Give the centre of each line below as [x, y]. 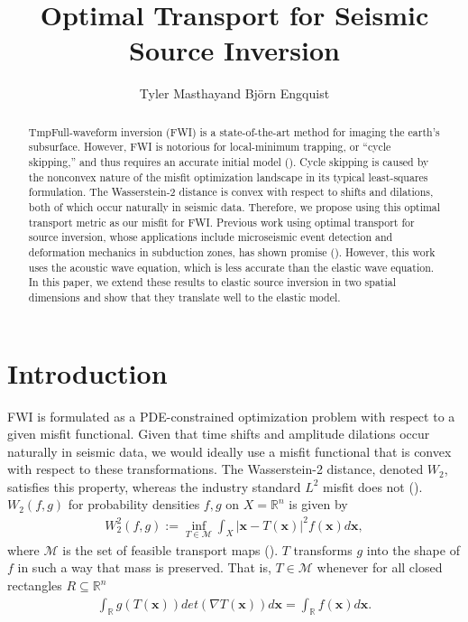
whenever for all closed [380, 567]
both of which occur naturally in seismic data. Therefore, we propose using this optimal [234, 206]
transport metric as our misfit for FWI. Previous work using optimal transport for [221, 222]
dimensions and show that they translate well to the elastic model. [184, 297]
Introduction [87, 372]
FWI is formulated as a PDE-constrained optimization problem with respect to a [231, 416]
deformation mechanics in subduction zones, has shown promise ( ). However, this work [232, 251]
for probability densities [134, 504]
